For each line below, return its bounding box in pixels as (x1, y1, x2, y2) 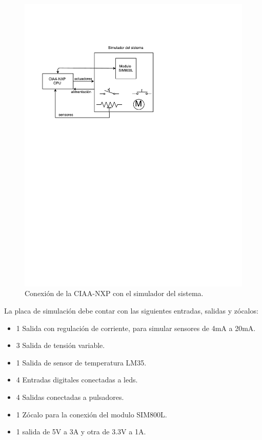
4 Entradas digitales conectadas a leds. (16, 374, 138, 385)
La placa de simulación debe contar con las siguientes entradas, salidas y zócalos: (4, 305, 258, 316)
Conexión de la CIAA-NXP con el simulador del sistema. (25, 288, 204, 299)
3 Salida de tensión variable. (16, 340, 105, 351)
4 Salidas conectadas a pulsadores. (16, 392, 124, 402)
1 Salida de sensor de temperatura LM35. (16, 357, 147, 368)
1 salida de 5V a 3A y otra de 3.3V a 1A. (16, 426, 146, 437)
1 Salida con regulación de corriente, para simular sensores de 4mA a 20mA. (16, 322, 256, 333)
